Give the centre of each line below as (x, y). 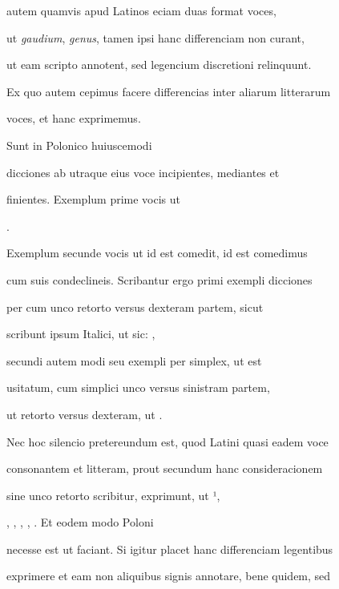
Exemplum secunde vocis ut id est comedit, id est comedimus (157, 253)
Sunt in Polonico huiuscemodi (79, 145)
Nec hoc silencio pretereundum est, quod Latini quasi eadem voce (167, 441)
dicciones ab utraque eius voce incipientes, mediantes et (143, 172)
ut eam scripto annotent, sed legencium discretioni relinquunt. (159, 65)
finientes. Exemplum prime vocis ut (93, 199)
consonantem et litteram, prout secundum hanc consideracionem (165, 468)
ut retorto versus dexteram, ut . (85, 414)
